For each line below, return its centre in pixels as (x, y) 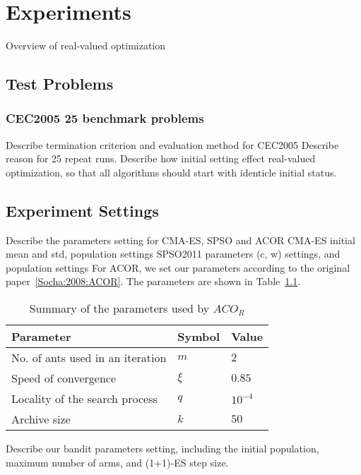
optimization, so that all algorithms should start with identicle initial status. (171, 172)
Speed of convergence (64, 378)
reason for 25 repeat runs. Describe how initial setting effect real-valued (161, 158)
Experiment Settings (82, 210)
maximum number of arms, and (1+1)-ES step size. (117, 462)
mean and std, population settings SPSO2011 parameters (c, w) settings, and (173, 254)
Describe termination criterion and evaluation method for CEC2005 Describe (172, 144)
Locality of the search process (84, 399)
